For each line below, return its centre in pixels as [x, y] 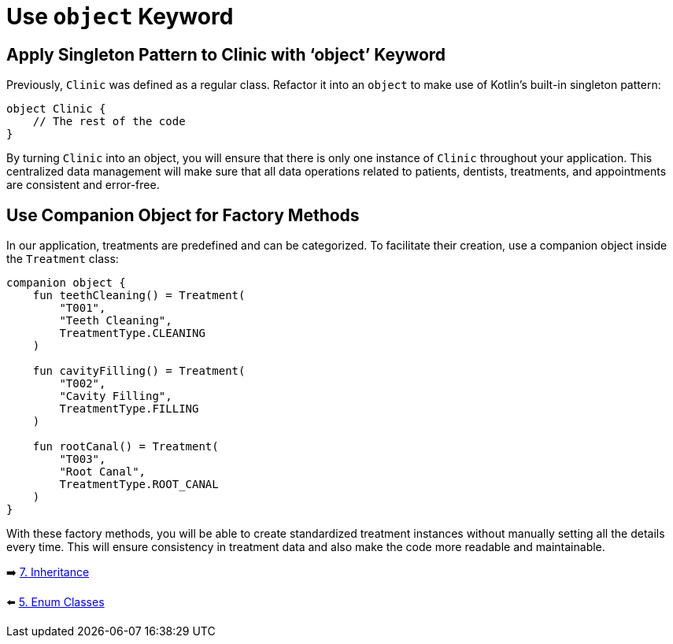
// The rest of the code [109, 122]
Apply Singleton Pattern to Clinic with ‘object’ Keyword [226, 54]
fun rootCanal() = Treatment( [126, 447]
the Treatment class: [63, 259]
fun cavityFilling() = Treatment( [139, 371]
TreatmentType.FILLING [129, 409]
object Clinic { [56, 109]
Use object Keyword [120, 17]
